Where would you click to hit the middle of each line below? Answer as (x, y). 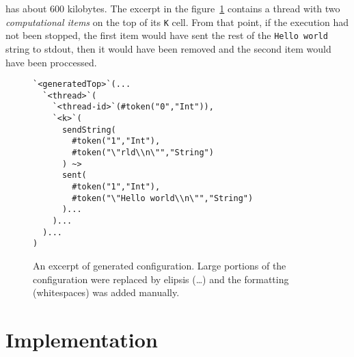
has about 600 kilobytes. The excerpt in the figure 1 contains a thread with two (173, 8)
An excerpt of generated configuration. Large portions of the (160, 265)
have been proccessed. (51, 62)
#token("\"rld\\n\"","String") (143, 153)
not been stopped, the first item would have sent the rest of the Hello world (167, 35)
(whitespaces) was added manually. (106, 292)
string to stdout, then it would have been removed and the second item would (168, 48)
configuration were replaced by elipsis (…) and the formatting (161, 279)
